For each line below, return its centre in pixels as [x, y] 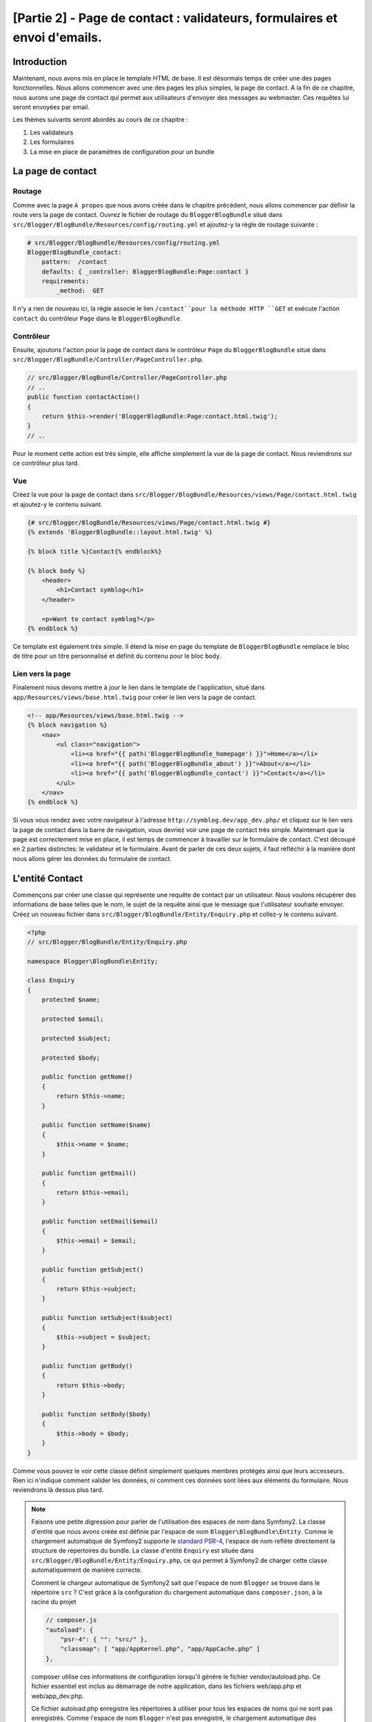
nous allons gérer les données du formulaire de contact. [92, 858]
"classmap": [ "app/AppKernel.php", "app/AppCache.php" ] [160, 1649]
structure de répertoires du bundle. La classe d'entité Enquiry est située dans [143, 1550]
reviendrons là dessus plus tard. [58, 1490]
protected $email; [73, 1019]
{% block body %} [56, 571]
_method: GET [80, 291]
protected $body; [71, 1058]
